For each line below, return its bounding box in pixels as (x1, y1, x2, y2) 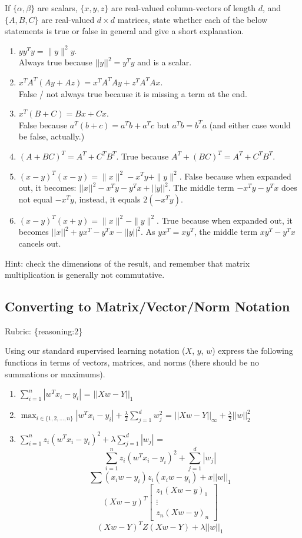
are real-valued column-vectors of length (111, 2, 256, 14)
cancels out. (18, 237, 61, 249)
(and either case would (209, 118, 291, 131)
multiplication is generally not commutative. (5, 268, 165, 281)
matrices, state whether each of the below (117, 13, 268, 25)
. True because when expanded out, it (157, 214, 293, 226)
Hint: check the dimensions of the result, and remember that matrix (5, 257, 250, 269)
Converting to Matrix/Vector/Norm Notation (5, 297, 290, 316)
